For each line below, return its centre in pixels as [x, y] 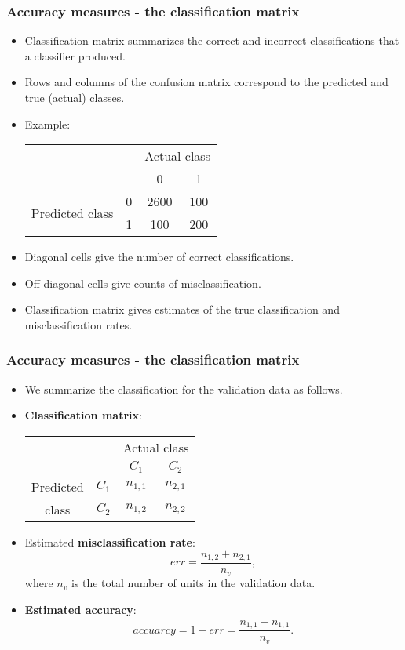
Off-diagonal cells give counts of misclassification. [143, 283]
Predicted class [72, 212]
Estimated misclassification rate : [110, 541]
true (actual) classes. [75, 97]
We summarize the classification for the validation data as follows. [184, 389]
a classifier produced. [75, 55]
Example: [47, 123]
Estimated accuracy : [80, 610]
